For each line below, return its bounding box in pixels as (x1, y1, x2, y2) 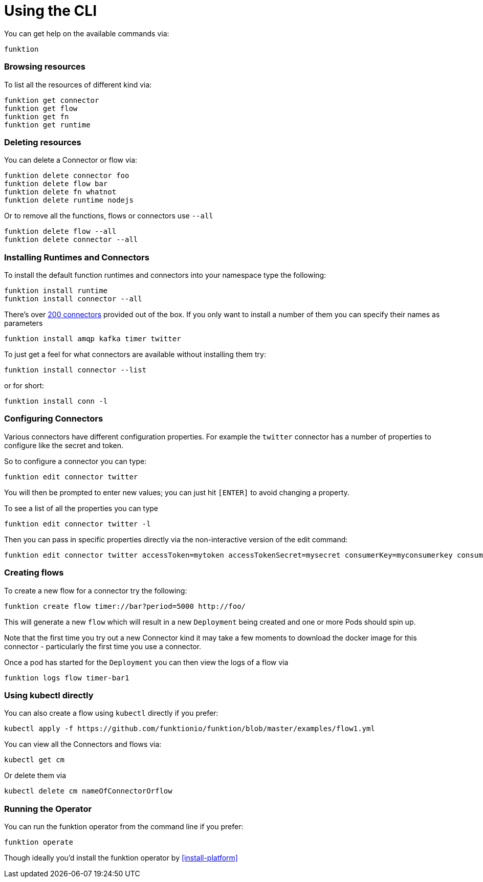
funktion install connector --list (4, 366, 147, 374)
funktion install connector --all (4, 295, 142, 303)
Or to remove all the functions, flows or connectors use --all (4, 211, 213, 220)
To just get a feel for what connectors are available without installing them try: (4, 350, 266, 359)
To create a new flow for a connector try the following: (4, 586, 187, 595)
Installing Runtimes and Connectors (4, 252, 149, 262)
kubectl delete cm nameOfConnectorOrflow (4, 787, 172, 796)
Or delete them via (4, 771, 67, 780)
